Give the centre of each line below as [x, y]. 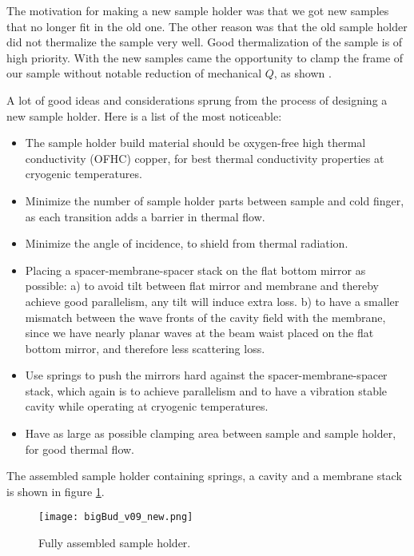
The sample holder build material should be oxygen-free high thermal [195, 143]
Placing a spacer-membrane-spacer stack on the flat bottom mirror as [195, 270]
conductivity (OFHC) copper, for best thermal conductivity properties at [205, 158]
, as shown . [303, 73]
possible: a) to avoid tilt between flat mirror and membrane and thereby [202, 286]
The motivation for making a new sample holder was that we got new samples [198, 10]
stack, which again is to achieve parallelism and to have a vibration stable [206, 390]
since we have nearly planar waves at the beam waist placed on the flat [199, 333]
